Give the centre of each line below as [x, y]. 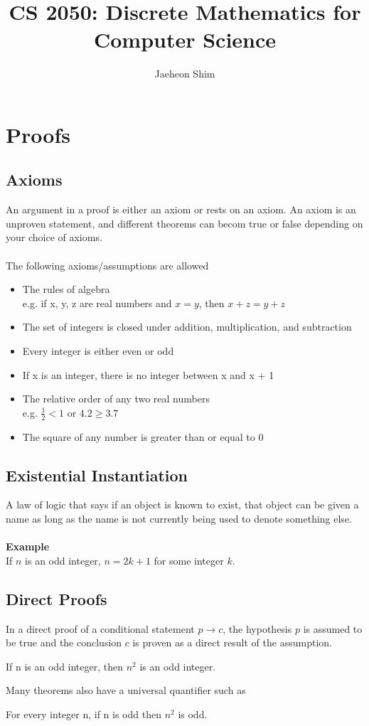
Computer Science [185, 39]
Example [28, 546]
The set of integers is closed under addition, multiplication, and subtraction [187, 327]
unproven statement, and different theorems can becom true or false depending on [184, 223]
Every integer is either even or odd [98, 351]
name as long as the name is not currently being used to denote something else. [179, 519]
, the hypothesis [257, 628]
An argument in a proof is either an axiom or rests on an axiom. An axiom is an [181, 209]
